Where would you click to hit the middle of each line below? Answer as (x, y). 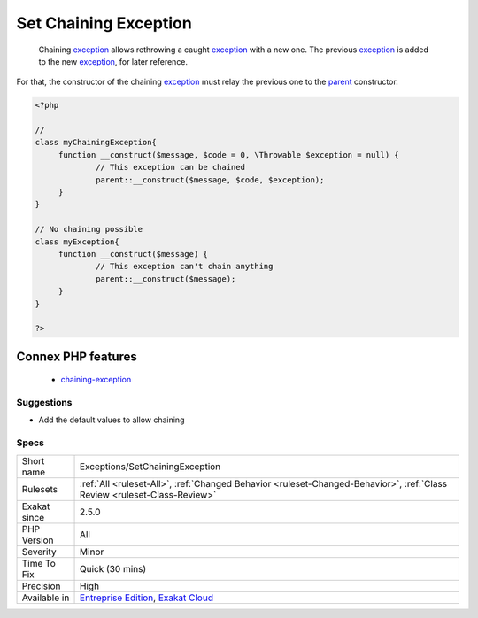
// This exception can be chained (170, 167)
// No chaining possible (89, 229)
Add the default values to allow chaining (112, 420)
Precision (41, 586)
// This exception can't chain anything (185, 267)
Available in (46, 598)
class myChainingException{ (96, 143)
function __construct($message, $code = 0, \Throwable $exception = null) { (229, 154)
